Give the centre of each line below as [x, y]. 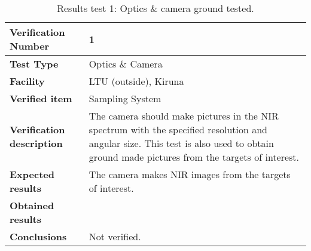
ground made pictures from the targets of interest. [194, 157]
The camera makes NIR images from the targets [190, 174]
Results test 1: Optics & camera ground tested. [155, 8]
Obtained [32, 205]
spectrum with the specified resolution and [178, 129]
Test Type [34, 64]
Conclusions [38, 236]
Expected [32, 174]
